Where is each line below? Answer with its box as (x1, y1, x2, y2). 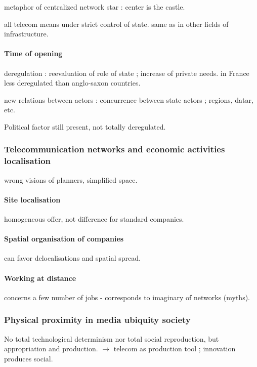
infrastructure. (4, 28, 49, 39)
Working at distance (4, 272, 76, 283)
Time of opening (4, 48, 63, 59)
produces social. (4, 353, 53, 363)
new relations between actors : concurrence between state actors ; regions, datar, (4, 94, 253, 105)
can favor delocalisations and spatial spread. (4, 253, 141, 263)
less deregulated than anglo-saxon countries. (4, 77, 141, 88)
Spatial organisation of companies (4, 233, 124, 244)
